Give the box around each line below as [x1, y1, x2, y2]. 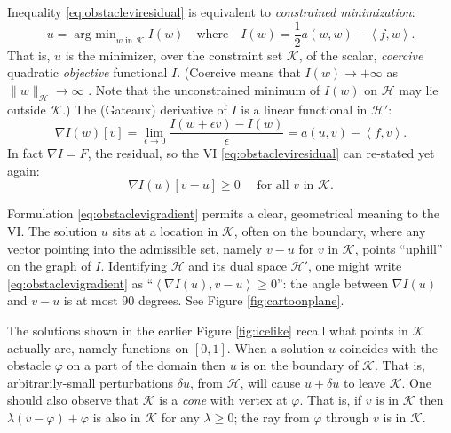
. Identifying [100, 256, 168, 275]
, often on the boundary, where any [233, 222, 426, 240]
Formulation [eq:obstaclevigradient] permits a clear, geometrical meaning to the [7, 204, 440, 223]
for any [161, 408, 200, 427]
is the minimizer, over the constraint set [65, 45, 283, 64]
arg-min [74, 28, 116, 42]
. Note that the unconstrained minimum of [88, 80, 320, 98]
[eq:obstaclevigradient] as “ [7, 273, 154, 292]
